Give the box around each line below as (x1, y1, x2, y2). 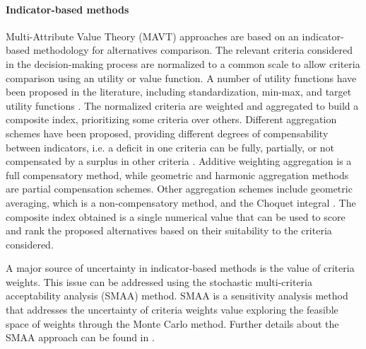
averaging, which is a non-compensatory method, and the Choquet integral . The (6, 195, 356, 210)
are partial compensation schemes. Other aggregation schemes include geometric (6, 181, 353, 196)
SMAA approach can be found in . (6, 330, 155, 345)
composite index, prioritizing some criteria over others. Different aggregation (6, 112, 337, 127)
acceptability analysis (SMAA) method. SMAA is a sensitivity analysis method (6, 288, 348, 303)
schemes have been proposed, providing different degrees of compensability (6, 125, 329, 140)
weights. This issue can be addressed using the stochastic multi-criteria (6, 274, 312, 289)
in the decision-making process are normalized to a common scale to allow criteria (6, 56, 360, 71)
